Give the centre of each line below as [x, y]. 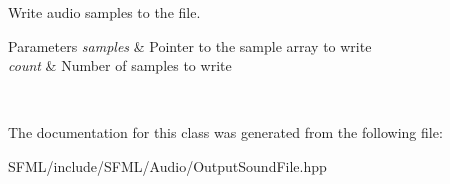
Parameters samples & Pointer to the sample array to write [190, 45]
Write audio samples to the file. [104, 12]
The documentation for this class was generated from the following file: [225, 132]
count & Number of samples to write [120, 65]
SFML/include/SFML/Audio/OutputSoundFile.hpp [167, 165]
